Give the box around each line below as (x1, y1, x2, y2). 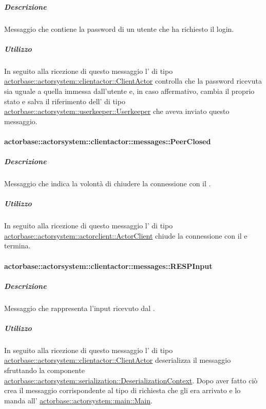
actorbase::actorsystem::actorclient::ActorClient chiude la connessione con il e (4, 230, 248, 241)
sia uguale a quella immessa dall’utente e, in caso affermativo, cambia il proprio (4, 85, 255, 96)
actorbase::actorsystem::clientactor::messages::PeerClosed (4, 135, 211, 146)
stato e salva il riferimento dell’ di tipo (4, 95, 125, 106)
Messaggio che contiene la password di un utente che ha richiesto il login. (4, 23, 234, 34)
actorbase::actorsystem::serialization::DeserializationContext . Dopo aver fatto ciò (4, 375, 258, 385)
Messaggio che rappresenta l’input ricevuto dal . (4, 302, 155, 313)
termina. (4, 240, 31, 251)
